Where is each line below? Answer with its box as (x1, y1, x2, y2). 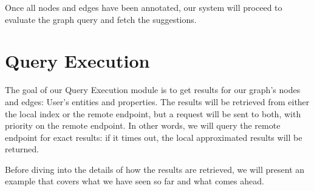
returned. (5, 143, 39, 155)
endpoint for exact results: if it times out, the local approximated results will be (5, 131, 302, 143)
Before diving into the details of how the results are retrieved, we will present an (5, 163, 305, 175)
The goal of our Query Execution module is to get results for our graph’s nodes (5, 83, 301, 96)
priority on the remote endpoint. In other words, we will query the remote (5, 119, 281, 132)
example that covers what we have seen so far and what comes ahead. (5, 175, 264, 187)
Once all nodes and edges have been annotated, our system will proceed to (5, 1, 282, 13)
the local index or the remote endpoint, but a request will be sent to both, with (5, 107, 301, 120)
